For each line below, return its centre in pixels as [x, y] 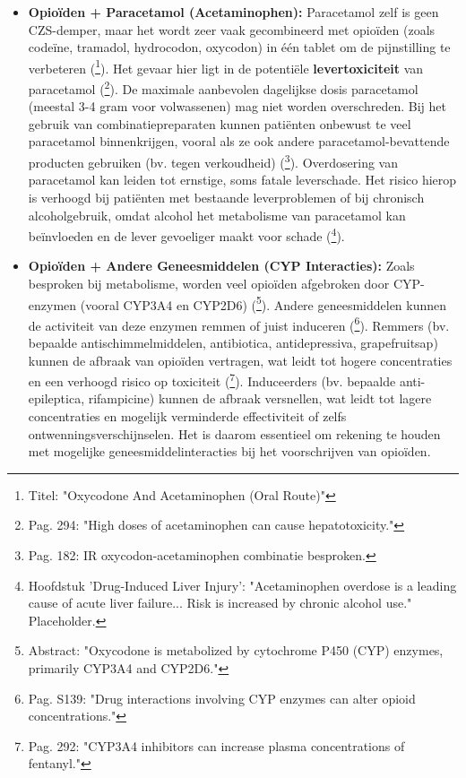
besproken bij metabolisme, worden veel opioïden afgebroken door [209, 283]
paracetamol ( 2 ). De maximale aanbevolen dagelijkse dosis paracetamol [223, 87]
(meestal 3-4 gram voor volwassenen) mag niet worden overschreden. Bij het [237, 106]
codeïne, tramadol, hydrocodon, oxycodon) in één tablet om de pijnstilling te [239, 47]
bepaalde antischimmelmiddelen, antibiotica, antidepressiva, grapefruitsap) [233, 343]
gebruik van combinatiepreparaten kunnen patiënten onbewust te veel [220, 123]
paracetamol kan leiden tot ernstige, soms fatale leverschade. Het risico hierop [242, 180]
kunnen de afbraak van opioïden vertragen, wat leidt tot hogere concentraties [240, 360]
